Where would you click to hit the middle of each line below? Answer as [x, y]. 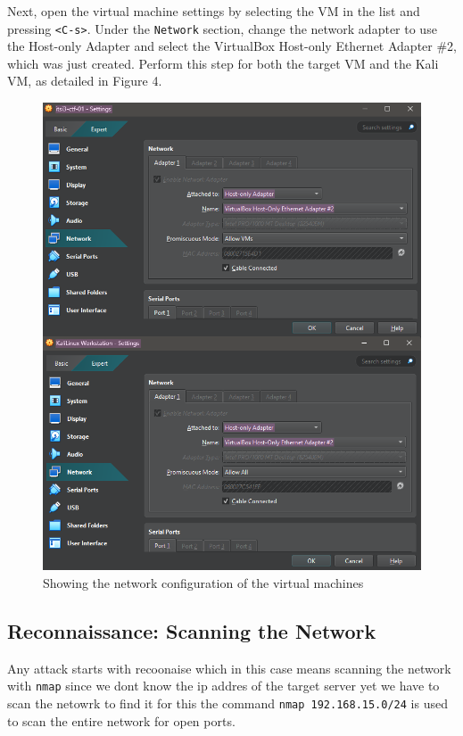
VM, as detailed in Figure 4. [85, 81]
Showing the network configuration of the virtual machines [203, 582]
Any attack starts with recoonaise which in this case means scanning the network [229, 668]
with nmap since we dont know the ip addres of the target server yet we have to [223, 686]
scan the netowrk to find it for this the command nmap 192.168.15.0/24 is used [227, 703]
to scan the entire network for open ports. [121, 720]
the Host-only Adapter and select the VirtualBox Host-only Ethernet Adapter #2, [232, 46]
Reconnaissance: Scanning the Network [192, 630]
